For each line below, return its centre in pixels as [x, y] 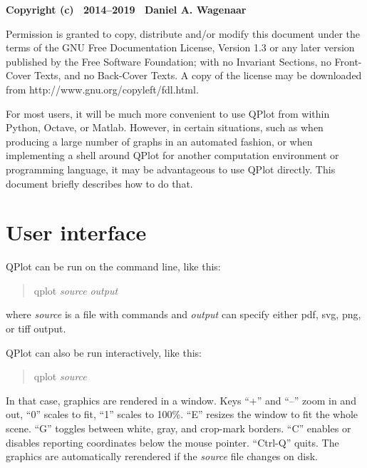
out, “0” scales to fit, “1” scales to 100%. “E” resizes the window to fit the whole [182, 414]
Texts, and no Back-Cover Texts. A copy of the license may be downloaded [198, 75]
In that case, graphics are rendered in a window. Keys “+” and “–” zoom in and [181, 400]
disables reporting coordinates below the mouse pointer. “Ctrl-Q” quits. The [172, 442]
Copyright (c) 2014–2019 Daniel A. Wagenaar [126, 9]
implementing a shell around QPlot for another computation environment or [172, 155]
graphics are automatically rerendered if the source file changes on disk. [162, 456]
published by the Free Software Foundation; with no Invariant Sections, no [169, 61]
